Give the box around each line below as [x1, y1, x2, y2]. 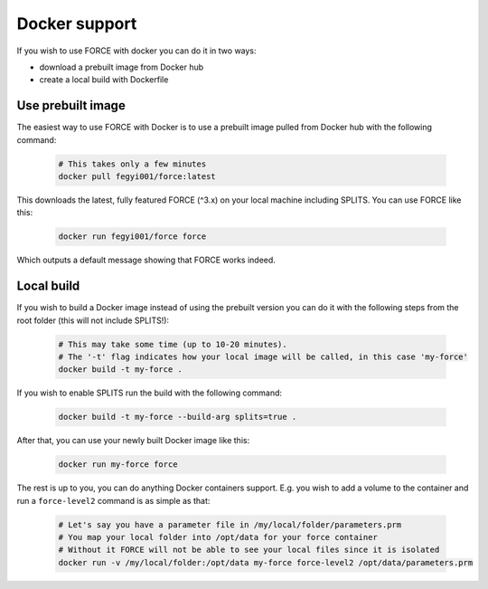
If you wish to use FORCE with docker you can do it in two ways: [16, 45, 257, 56]
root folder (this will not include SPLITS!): [16, 315, 170, 326]
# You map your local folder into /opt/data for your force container [58, 532, 379, 543]
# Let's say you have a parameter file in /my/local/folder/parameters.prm [58, 519, 402, 529]
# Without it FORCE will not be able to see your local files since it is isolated [58, 545, 440, 556]
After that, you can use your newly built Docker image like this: [16, 435, 250, 446]
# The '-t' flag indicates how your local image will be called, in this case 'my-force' [58, 352, 469, 362]
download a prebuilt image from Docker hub [39, 62, 204, 72]
